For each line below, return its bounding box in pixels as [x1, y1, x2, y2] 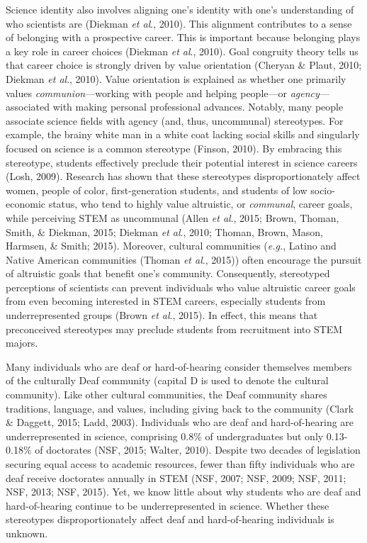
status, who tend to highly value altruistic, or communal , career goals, [48, 196, 353, 211]
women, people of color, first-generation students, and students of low [6, 182, 307, 197]
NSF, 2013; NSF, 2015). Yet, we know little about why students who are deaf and [6, 484, 361, 499]
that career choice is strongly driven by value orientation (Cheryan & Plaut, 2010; [6, 57, 362, 72]
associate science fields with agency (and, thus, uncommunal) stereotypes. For [6, 113, 344, 128]
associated [6, 99, 50, 114]
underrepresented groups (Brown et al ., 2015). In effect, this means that [6, 308, 318, 323]
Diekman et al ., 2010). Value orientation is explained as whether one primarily [6, 71, 346, 86]
